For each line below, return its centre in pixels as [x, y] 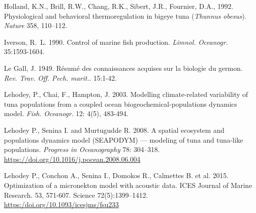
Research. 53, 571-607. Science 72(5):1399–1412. [76, 195]
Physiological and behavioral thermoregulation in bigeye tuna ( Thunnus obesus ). [125, 15]
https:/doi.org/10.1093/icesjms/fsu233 [62, 204]
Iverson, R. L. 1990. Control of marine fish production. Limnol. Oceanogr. [116, 42]
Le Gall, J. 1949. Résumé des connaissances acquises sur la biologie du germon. [123, 68]
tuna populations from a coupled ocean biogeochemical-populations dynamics [121, 104]
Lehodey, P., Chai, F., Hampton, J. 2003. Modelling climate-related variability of [126, 94]
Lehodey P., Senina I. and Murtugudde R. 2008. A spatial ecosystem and [114, 130]
